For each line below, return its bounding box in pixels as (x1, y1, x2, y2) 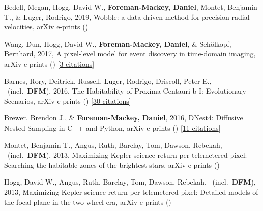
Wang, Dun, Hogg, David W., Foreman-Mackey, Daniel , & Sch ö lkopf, (4, 38, 231, 49)
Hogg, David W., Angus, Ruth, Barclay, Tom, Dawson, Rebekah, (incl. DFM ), (4, 176, 256, 187)
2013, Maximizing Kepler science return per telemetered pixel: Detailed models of (4, 186, 258, 197)
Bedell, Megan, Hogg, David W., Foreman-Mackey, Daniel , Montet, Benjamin (4, 2, 257, 12)
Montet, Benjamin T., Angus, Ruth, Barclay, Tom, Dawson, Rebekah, (4, 139, 222, 150)
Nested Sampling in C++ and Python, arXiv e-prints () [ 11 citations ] (4, 122, 221, 133)
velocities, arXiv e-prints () (4, 21, 89, 32)
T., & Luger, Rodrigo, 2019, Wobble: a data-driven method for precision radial (4, 11, 250, 22)
